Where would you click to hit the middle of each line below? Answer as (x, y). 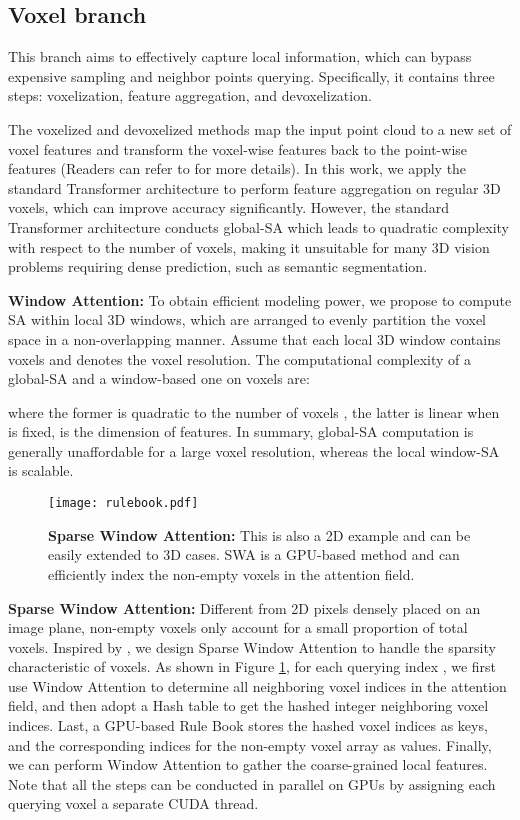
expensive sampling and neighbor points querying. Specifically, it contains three (251, 75)
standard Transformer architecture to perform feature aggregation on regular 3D (254, 187)
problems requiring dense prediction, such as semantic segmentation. (218, 266)
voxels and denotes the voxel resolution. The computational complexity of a (240, 358)
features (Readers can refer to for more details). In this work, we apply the (237, 168)
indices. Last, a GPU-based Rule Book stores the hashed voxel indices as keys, (248, 725)
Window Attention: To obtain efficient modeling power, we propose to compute (260, 299)
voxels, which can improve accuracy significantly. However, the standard (228, 207)
